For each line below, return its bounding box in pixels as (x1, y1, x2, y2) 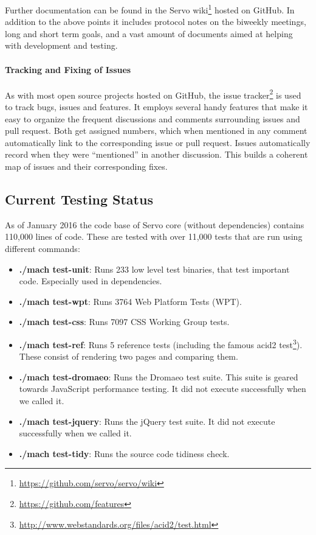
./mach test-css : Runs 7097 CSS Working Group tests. (19, 315, 230, 328)
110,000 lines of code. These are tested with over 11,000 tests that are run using (5, 230, 303, 243)
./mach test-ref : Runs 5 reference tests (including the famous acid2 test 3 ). (19, 337, 303, 351)
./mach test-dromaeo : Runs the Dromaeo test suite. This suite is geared (19, 370, 298, 383)
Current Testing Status (5, 190, 153, 209)
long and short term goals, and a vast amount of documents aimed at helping (5, 27, 293, 40)
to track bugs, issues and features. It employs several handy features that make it (5, 100, 308, 113)
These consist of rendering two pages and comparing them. (19, 350, 238, 363)
